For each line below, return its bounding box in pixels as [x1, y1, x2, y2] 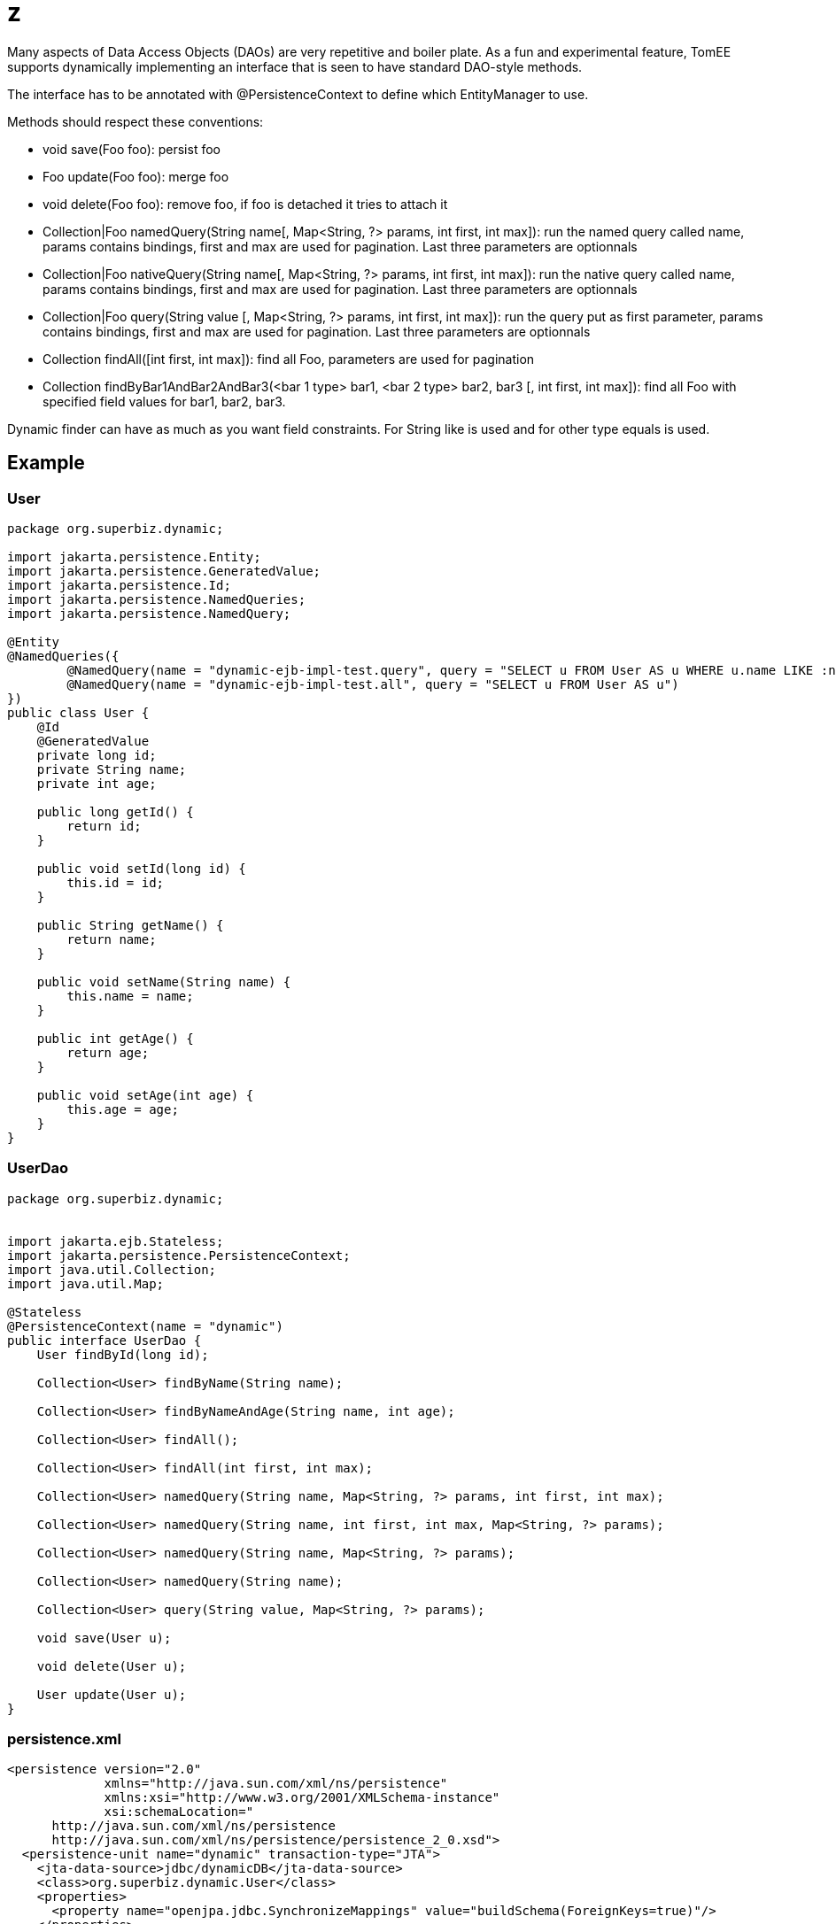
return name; [66, 931, 157, 947]
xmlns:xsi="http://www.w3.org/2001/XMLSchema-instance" [104, 1790, 500, 1805]
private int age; [36, 776, 157, 791]
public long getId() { [36, 804, 194, 819]
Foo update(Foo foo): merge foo [43, 168, 229, 184]
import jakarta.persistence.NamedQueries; [7, 591, 306, 607]
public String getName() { [36, 917, 224, 932]
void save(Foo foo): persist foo [43, 141, 221, 157]
